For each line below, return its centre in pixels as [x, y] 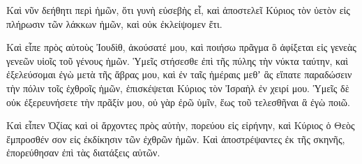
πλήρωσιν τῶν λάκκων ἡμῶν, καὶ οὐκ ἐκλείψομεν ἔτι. [114, 23]
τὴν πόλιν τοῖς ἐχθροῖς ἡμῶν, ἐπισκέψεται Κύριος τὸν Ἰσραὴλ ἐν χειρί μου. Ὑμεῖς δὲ [178, 88]
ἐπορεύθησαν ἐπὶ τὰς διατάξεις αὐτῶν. [83, 152]
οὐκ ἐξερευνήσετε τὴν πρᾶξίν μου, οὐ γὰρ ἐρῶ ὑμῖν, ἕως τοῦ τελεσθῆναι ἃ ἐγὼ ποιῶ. [178, 102]
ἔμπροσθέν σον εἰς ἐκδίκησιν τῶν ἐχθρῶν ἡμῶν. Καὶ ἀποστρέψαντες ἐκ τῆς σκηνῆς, [176, 139]
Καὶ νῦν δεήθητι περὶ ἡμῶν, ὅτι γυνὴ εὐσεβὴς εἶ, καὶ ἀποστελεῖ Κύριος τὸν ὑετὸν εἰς [178, 10]
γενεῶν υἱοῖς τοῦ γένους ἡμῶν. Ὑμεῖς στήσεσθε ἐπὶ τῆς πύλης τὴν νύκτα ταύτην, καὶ [178, 60]
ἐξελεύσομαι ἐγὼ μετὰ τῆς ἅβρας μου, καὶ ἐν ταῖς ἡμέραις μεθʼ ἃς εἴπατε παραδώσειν [179, 74]
